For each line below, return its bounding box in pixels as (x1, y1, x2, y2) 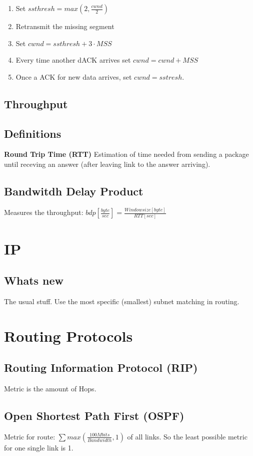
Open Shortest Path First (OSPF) (4, 408, 184, 423)
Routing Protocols (4, 325, 133, 346)
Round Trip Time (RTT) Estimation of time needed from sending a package (4, 149, 249, 159)
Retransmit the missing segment (15, 21, 114, 31)
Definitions (4, 125, 61, 141)
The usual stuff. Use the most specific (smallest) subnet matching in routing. (4, 296, 239, 307)
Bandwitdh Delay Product (4, 183, 143, 198)
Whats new (4, 273, 64, 288)
